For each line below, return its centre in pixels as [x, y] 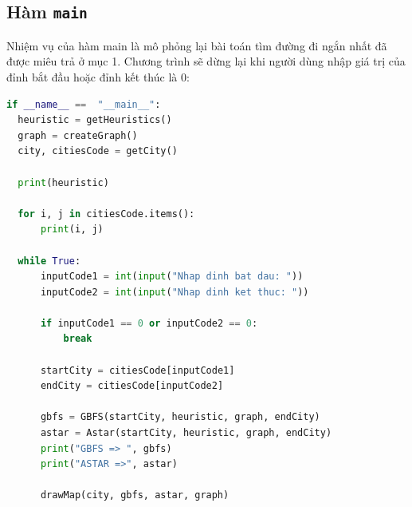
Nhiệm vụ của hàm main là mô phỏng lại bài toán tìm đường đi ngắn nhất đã [197, 45]
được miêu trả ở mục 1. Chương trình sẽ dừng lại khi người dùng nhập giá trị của [206, 61]
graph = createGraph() [78, 135]
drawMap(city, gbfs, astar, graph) [135, 495]
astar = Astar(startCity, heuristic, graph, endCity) [186, 433]
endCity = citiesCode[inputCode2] [132, 386]
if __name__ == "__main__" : [84, 104]
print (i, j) [72, 230]
